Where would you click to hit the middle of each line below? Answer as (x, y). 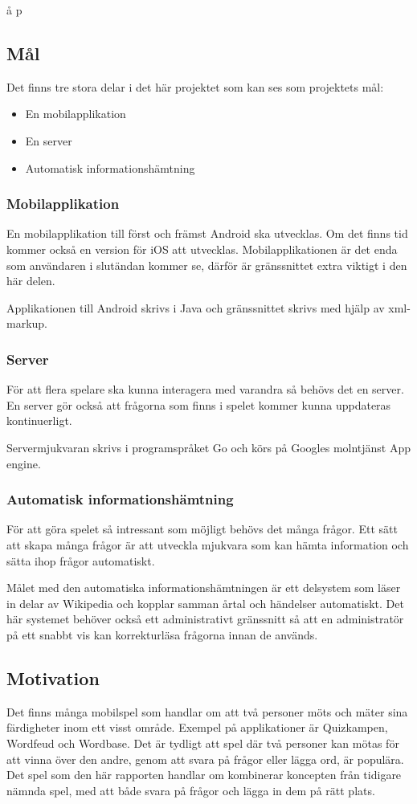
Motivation (53, 677)
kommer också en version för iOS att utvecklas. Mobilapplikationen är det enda (202, 249)
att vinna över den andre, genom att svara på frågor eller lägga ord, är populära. (205, 759)
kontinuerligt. (39, 420)
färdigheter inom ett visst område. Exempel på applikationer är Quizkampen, (197, 727)
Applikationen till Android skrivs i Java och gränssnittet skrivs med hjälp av (196, 307)
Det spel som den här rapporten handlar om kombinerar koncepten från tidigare (204, 775)
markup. (27, 323)
